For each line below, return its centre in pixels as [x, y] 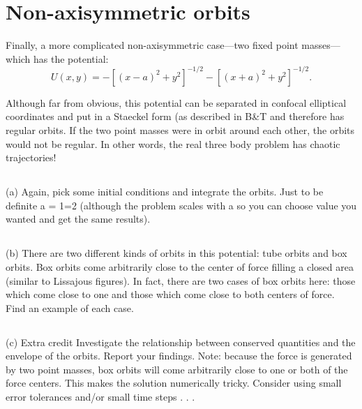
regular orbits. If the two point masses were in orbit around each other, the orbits [180, 130]
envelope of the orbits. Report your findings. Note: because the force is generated [179, 356]
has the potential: [71, 58]
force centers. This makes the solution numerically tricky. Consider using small [174, 383]
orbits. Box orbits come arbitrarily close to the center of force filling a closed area [180, 266]
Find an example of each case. [70, 307]
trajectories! [31, 157]
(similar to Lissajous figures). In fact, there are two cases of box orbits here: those [181, 280]
